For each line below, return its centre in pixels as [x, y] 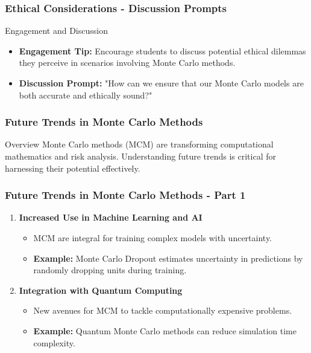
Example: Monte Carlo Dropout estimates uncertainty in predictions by [168, 258]
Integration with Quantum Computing [101, 290]
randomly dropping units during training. [110, 270]
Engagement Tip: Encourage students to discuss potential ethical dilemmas [162, 50]
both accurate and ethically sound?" [86, 95]
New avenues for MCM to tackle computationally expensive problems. [163, 310]
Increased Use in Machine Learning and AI [111, 217]
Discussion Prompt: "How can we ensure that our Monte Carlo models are [161, 83]
